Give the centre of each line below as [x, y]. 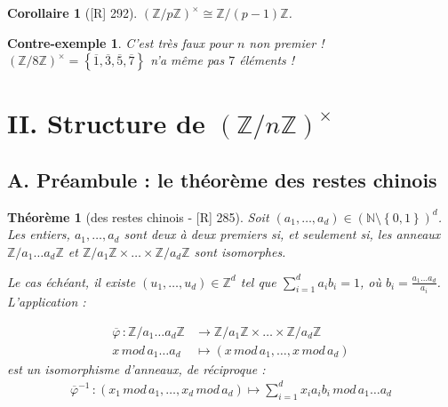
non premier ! [287, 42]
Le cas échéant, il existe [72, 281]
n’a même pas [188, 60]
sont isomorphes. [240, 251]
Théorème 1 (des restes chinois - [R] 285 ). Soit [138, 216]
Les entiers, [39, 234]
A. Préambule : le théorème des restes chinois [222, 179]
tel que [258, 281]
